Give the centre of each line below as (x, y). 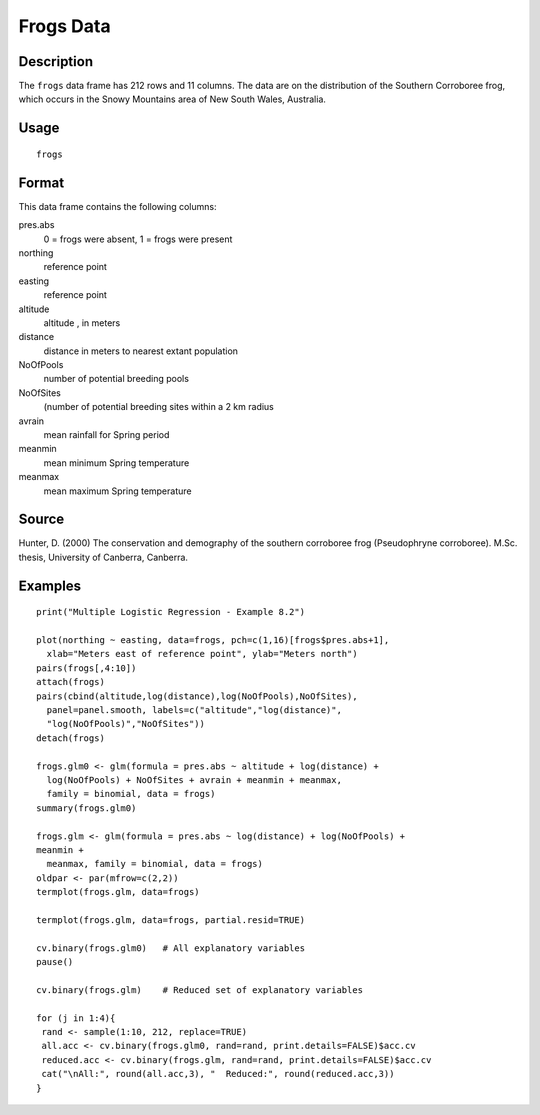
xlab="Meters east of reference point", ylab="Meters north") (202, 654)
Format (41, 182)
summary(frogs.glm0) (86, 808)
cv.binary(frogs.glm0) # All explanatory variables (170, 948)
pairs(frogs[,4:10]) (86, 668)
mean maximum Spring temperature (117, 491)
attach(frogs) (70, 682)
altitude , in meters (82, 322)
